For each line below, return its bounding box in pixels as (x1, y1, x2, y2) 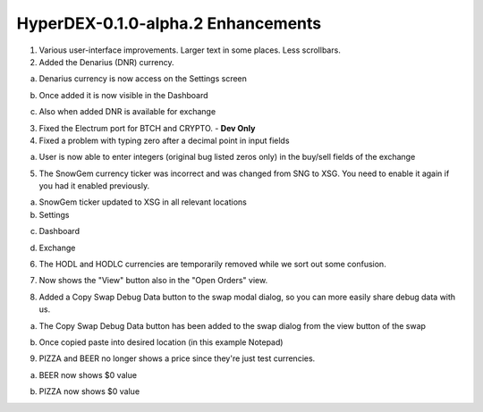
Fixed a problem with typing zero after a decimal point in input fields (38, 135, 290, 146)
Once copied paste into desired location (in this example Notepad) (38, 336, 284, 348)
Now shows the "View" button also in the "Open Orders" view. (38, 275, 268, 286)
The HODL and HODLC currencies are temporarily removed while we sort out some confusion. (38, 259, 386, 270)
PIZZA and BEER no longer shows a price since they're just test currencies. (38, 353, 316, 364)
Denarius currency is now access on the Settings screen (38, 73, 248, 84)
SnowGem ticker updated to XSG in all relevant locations (38, 197, 248, 207)
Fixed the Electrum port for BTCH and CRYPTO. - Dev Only (38, 122, 256, 133)
